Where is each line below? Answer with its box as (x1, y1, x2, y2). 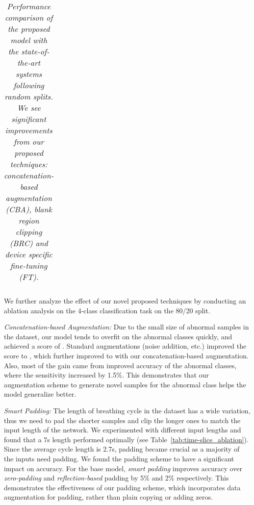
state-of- (21, 46, 50, 57)
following (13, 79, 44, 91)
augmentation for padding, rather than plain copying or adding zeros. (4, 492, 213, 502)
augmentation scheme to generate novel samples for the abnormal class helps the (4, 379, 246, 389)
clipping (15, 226, 42, 237)
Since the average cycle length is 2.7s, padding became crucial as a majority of (4, 444, 240, 454)
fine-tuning (10, 260, 48, 271)
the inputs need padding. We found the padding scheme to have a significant (4, 453, 234, 463)
